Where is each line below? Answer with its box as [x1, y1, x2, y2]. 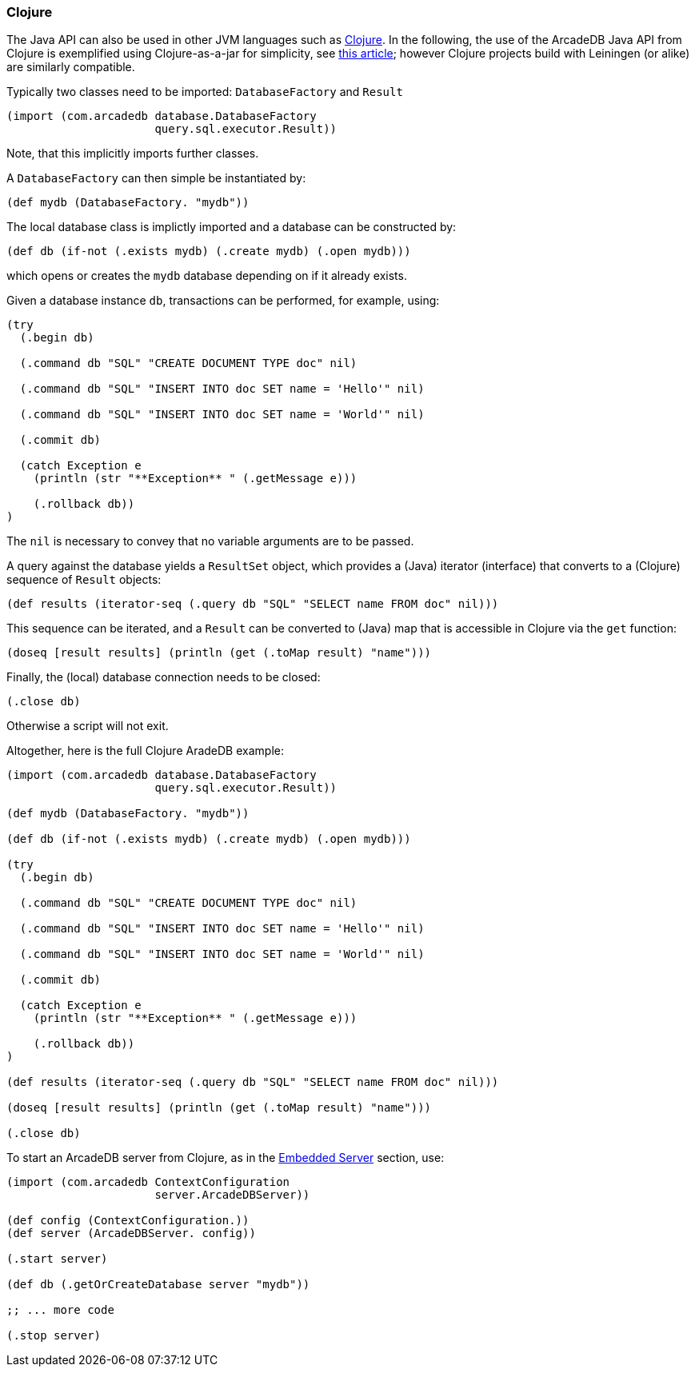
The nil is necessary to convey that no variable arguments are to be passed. [6, 534, 414, 549]
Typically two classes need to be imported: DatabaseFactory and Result [6, 85, 403, 99]
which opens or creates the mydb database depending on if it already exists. [6, 269, 407, 283]
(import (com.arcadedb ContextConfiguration [6, 1175, 290, 1189]
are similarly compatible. [6, 60, 135, 74]
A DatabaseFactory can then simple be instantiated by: [6, 171, 306, 186]
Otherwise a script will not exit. [6, 719, 169, 733]
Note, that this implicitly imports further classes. [6, 146, 259, 161]
